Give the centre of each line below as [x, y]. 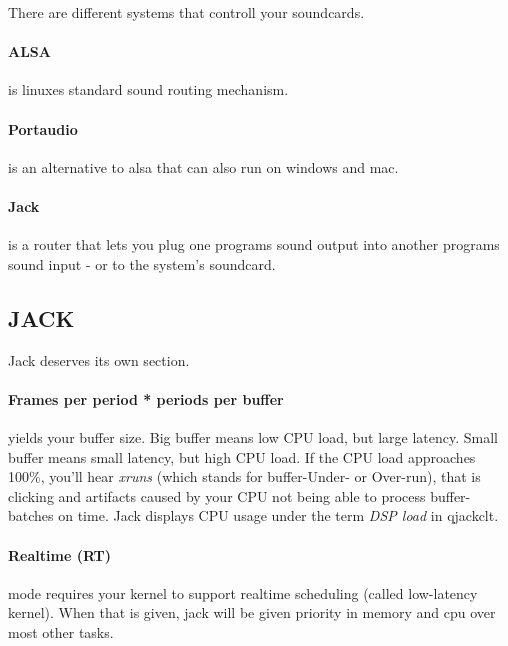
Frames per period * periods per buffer [146, 398]
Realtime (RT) [60, 554]
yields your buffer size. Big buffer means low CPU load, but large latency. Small [253, 436]
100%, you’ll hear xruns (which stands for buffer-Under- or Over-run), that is [244, 476]
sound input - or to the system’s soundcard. [142, 263]
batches [31, 515]
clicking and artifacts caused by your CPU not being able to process [217, 495]
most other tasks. [61, 631]
